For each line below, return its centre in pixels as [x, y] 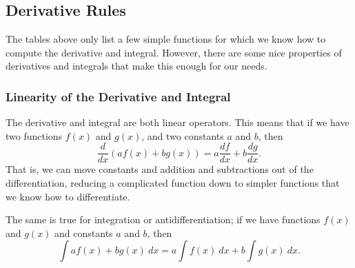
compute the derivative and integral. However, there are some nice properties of [174, 52]
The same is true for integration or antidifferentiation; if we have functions [163, 219]
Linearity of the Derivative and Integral [118, 96]
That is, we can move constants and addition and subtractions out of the [160, 169]
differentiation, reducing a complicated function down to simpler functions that [173, 183]
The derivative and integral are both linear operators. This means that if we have [177, 122]
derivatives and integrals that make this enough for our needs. [136, 66]
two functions [34, 135]
